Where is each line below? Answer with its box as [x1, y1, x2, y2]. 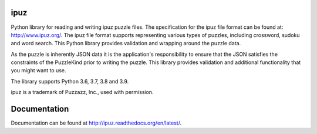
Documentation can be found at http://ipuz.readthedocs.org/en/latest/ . [11, 119, 182, 126]
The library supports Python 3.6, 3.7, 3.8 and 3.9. [11, 78, 129, 85]
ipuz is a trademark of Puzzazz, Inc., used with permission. [11, 89, 154, 96]
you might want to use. [11, 67, 66, 74]
